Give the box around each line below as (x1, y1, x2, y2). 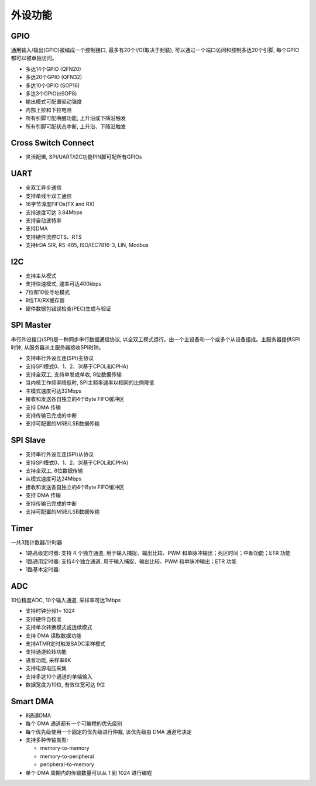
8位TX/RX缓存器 (25, 297, 65, 304)
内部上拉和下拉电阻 (25, 106, 72, 114)
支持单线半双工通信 (25, 192, 72, 199)
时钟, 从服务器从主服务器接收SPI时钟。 (11, 344, 104, 351)
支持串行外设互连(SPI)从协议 (25, 451, 94, 458)
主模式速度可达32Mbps (25, 387, 82, 394)
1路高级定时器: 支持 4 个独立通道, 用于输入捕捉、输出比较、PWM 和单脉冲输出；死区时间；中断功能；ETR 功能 (25, 550, 291, 557)
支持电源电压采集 (25, 665, 67, 672)
